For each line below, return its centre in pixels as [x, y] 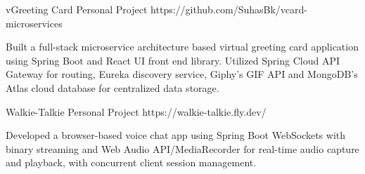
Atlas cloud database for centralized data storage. [113, 87]
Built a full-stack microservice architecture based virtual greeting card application [182, 47]
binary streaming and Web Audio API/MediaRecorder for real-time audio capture [182, 148]
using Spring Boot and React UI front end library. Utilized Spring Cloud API [173, 60]
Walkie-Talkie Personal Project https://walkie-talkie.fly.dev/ [136, 111]
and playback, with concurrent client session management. [131, 162]
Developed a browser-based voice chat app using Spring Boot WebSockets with [176, 135]
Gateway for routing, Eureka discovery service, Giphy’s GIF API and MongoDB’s [182, 74]
